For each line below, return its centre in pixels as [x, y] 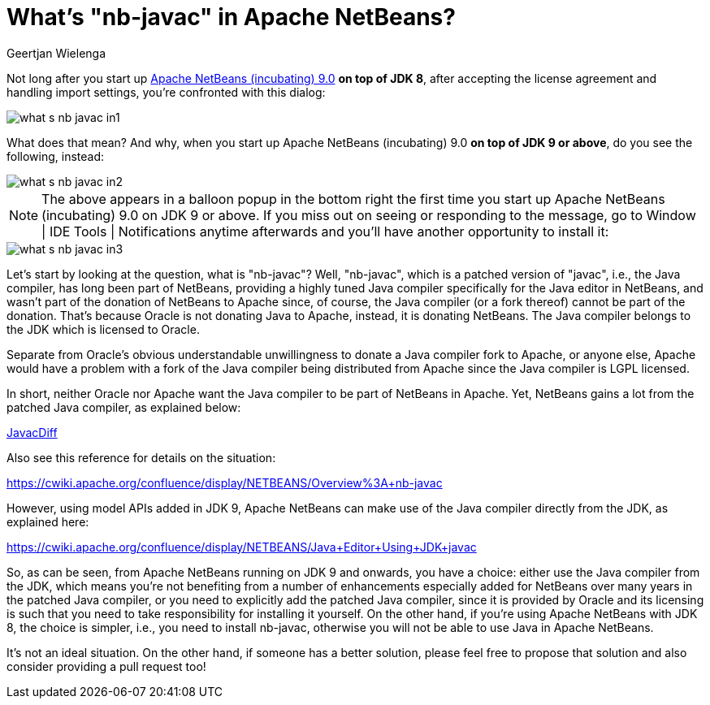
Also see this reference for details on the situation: [141, 457]
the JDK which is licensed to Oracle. [103, 329]
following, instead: [56, 156]
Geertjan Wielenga [56, 53]
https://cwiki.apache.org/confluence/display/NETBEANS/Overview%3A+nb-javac [225, 482]
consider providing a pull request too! [106, 666]
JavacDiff [32, 432]
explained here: [48, 521]
